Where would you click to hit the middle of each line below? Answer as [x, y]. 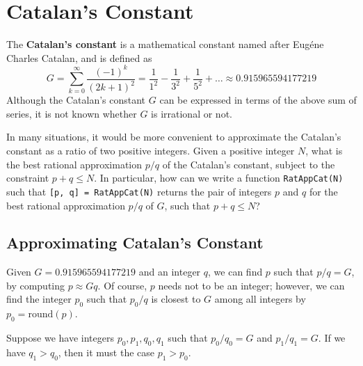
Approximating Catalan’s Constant [135, 242]
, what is [324, 150]
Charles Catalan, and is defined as [79, 57]
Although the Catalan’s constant [76, 100]
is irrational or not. [192, 113]
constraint [28, 178]
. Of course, [122, 285]
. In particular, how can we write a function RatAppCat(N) [219, 178]
